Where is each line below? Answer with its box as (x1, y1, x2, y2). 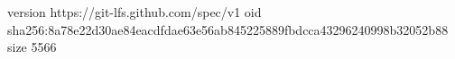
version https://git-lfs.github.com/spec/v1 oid (7, 3, 262, 21)
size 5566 (7, 38, 57, 56)
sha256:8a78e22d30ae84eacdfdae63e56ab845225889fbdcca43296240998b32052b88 (7, 20, 449, 38)
